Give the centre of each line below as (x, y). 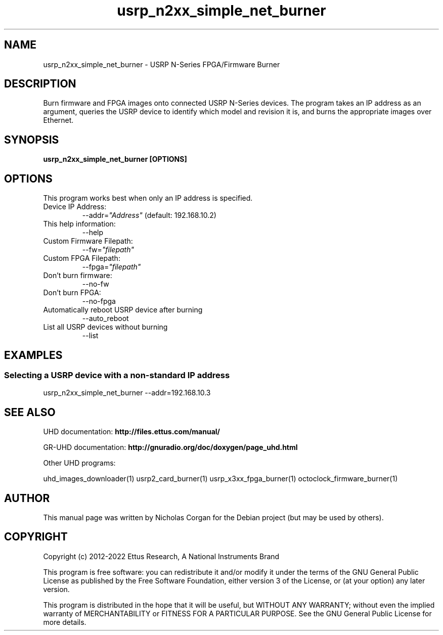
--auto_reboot (105, 319)
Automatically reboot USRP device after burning (123, 310)
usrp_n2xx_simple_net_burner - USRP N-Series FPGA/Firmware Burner (162, 64)
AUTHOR (27, 498)
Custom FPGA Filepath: (82, 258)
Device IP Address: (75, 207)
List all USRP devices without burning (105, 327)
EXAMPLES (33, 355)
